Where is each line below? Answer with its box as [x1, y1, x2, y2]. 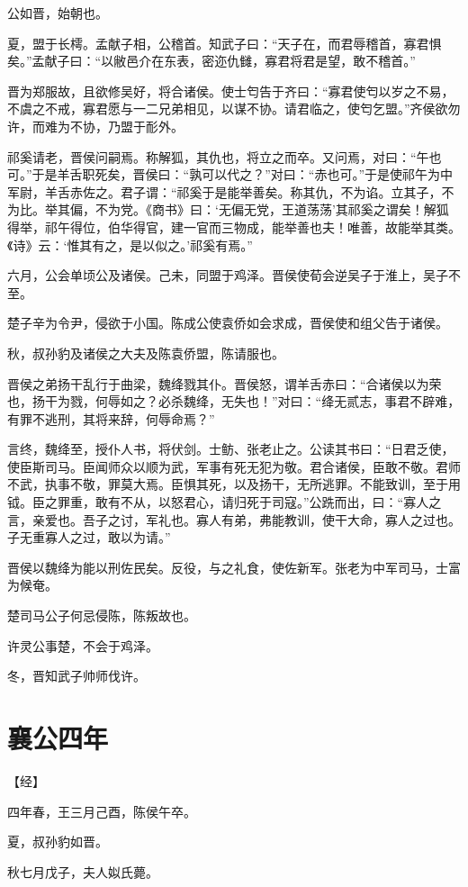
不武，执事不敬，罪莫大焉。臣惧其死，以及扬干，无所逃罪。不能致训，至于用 [7, 475, 461, 493]
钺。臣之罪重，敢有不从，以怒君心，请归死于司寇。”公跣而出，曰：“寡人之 [7, 493, 442, 511]
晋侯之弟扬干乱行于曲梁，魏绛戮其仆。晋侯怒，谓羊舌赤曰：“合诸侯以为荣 [7, 374, 442, 393]
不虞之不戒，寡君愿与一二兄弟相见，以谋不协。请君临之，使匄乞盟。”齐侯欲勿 [7, 99, 461, 118]
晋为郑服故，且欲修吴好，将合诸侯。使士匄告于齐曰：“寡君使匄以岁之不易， [7, 81, 454, 100]
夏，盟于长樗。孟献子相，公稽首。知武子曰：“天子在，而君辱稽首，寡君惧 [7, 33, 442, 52]
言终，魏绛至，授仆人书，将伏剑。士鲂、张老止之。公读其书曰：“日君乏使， [7, 439, 454, 458]
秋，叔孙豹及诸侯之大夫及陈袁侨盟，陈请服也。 [7, 343, 284, 362]
